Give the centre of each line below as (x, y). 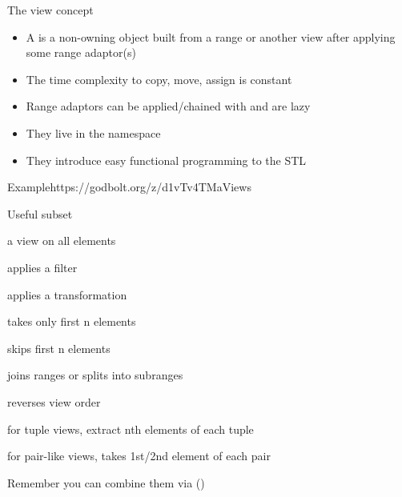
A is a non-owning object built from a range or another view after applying (211, 36)
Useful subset (40, 213)
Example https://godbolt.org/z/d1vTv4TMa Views (129, 187)
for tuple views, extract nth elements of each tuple (131, 429)
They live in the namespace (93, 132)
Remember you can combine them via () (106, 482)
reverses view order (54, 401)
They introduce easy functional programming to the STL (166, 160)
